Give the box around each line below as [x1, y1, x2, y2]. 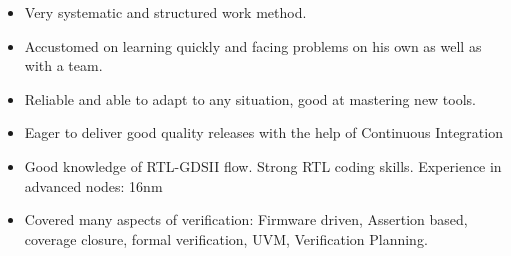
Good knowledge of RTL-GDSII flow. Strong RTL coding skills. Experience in [24, 155, 502, 176]
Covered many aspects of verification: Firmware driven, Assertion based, [24, 209, 468, 230]
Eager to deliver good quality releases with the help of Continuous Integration [24, 122, 503, 143]
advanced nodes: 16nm [24, 175, 163, 196]
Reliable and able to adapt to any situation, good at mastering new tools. [24, 88, 477, 109]
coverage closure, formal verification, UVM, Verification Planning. [24, 228, 428, 249]
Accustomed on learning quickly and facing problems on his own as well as [24, 35, 482, 56]
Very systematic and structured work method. [24, 2, 307, 22]
